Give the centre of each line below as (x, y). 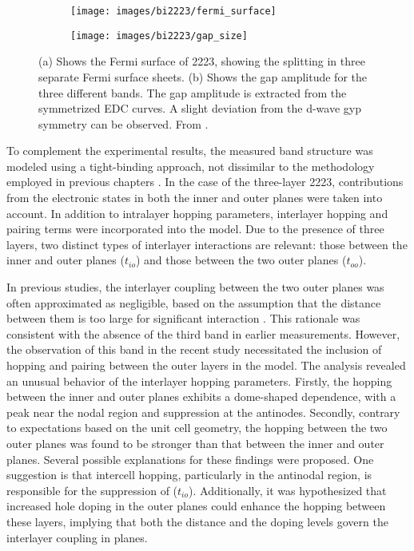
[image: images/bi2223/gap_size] (159, 36)
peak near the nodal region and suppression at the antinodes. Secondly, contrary (203, 412)
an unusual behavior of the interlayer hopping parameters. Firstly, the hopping (199, 381)
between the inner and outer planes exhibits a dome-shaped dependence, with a (201, 396)
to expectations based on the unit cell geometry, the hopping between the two (197, 428)
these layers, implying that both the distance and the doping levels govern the (197, 521)
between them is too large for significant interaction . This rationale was (183, 318)
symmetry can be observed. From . (123, 123)
